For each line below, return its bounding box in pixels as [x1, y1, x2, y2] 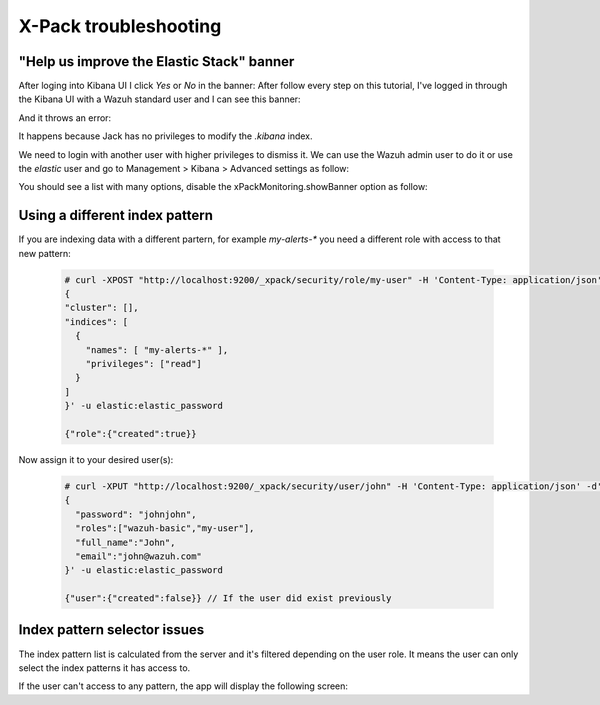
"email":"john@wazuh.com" [75, 550, 202, 562]
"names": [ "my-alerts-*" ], [85, 344, 229, 355]
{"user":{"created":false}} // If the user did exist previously [64, 593, 392, 604]
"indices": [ [64, 316, 129, 327]
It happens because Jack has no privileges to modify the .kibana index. [18, 130, 314, 142]
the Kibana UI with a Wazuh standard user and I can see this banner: [18, 93, 301, 105]
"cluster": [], [64, 302, 139, 314]
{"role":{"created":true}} [64, 428, 197, 439]
